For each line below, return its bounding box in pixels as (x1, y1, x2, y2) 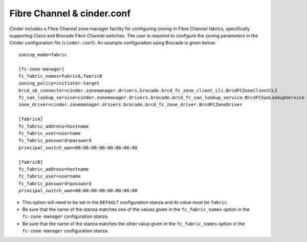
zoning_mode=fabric (18, 52, 68, 57)
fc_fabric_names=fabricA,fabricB (18, 73, 102, 79)
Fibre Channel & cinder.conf (9, 8, 131, 19)
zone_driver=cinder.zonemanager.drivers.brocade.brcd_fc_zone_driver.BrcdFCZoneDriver (18, 102, 243, 107)
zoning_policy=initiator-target (18, 80, 100, 86)
